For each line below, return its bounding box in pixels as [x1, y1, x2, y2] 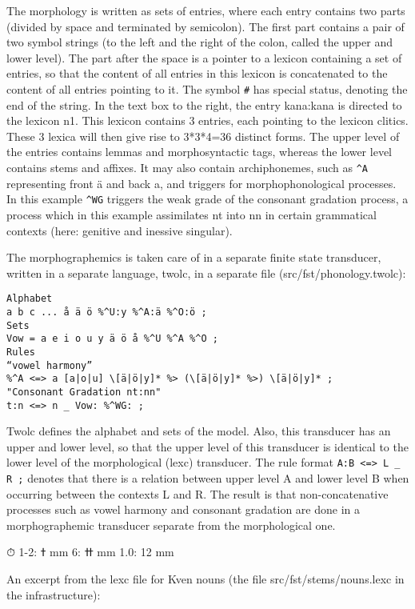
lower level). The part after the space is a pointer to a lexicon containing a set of [6, 49, 402, 66]
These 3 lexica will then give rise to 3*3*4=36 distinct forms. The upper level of [6, 127, 400, 144]
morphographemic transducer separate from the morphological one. [6, 516, 336, 533]
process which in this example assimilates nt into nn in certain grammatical [6, 206, 377, 222]
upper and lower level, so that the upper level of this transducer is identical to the [6, 438, 409, 455]
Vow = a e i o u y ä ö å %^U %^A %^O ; [6, 333, 218, 345]
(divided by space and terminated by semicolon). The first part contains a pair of [6, 18, 405, 34]
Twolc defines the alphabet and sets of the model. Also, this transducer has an [6, 423, 391, 439]
